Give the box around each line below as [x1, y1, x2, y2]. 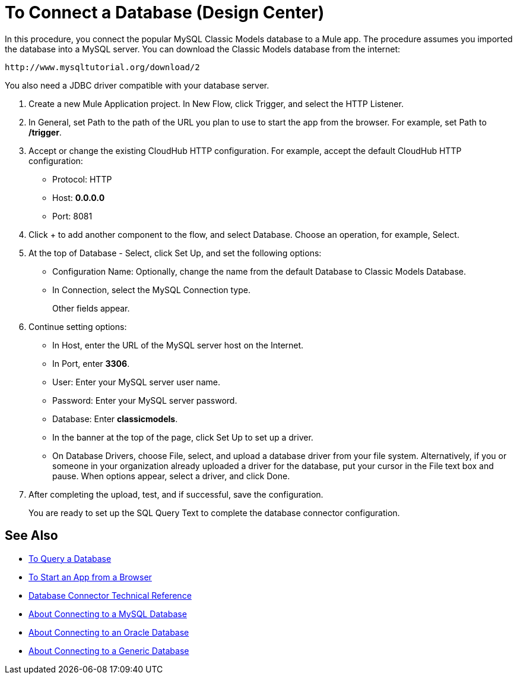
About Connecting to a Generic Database [28, 645, 189, 656]
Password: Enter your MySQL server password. [52, 395, 237, 405]
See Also [5, 528, 58, 543]
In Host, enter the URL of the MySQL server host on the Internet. [52, 339, 304, 350]
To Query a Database [28, 553, 112, 564]
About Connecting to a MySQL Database [28, 608, 187, 619]
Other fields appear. [52, 303, 130, 313]
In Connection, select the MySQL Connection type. [52, 284, 250, 295]
